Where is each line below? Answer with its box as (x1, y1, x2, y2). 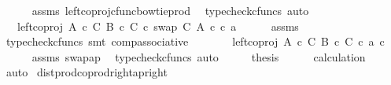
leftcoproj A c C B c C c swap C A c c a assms (17, 17, 299, 34)
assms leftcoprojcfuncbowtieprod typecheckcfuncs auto (31, 2, 309, 18)
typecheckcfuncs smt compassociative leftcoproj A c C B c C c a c (6, 33, 385, 50)
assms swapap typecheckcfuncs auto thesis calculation (31, 48, 366, 65)
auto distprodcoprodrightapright (6, 64, 168, 80)
